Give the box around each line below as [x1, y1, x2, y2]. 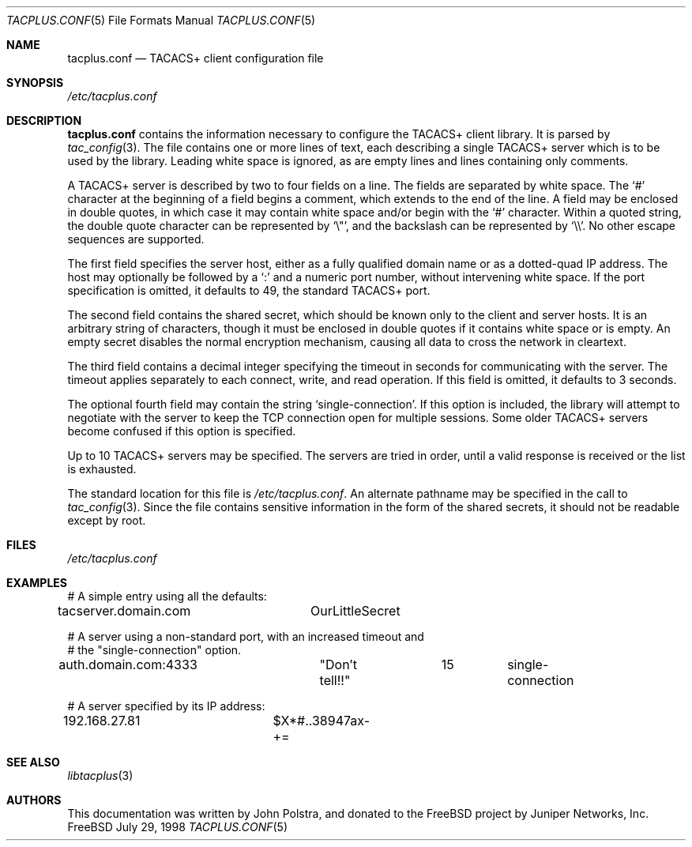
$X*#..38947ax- [273, 713, 370, 728]
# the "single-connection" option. [67, 643, 242, 657]
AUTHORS [6, 793, 62, 807]
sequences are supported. [67, 232, 205, 246]
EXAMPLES [6, 576, 67, 589]
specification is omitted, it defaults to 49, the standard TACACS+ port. [67, 284, 431, 297]
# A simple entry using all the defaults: [67, 589, 267, 603]
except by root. [67, 514, 146, 527]
